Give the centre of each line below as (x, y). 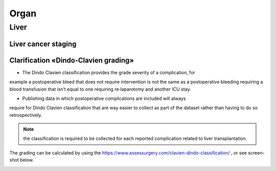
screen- (256, 153)
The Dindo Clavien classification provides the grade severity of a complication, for (109, 72)
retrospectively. (26, 115)
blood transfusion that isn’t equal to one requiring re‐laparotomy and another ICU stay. (100, 89)
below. (27, 160)
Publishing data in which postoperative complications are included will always (104, 98)
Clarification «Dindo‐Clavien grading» (72, 60)
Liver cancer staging (43, 44)
